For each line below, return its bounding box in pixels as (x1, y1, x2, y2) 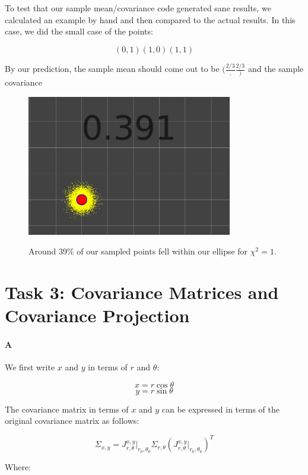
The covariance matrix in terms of (5, 402, 129, 415)
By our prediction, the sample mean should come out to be (5, 62, 220, 75)
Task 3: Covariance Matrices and (5, 280, 279, 304)
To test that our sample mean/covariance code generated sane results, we (5, 2, 271, 14)
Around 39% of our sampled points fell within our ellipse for (28, 245, 248, 257)
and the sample (247, 62, 304, 75)
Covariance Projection (5, 303, 190, 328)
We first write (5, 361, 55, 373)
